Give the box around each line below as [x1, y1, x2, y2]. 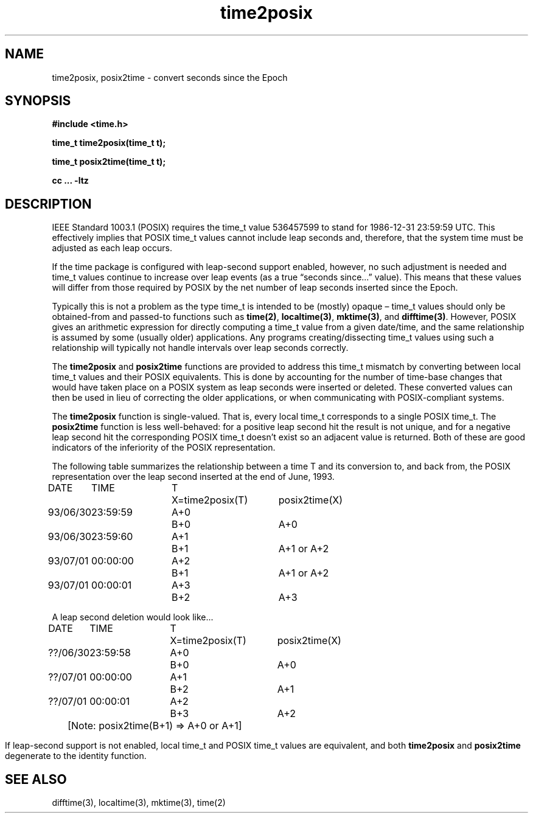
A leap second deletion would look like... [52, 612, 214, 623]
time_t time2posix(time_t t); [52, 137, 166, 148]
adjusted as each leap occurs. [52, 243, 172, 254]
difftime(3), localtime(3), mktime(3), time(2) [52, 797, 226, 808]
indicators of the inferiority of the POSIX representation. [52, 442, 276, 453]
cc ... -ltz [52, 175, 89, 186]
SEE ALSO [5, 771, 67, 787]
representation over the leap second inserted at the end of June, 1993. [52, 471, 335, 482]
